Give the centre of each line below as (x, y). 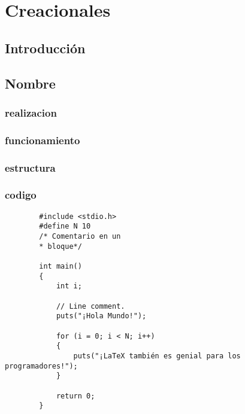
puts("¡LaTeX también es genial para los (157, 356)
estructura (30, 167)
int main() (61, 266)
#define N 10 (65, 226)
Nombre (30, 83)
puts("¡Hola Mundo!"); (101, 316)
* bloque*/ (61, 246)
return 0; (75, 396)
